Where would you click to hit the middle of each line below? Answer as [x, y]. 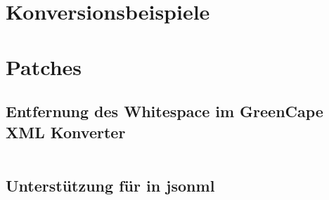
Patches [44, 66]
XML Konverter [66, 132]
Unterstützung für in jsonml [110, 185]
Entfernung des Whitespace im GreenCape [164, 111]
